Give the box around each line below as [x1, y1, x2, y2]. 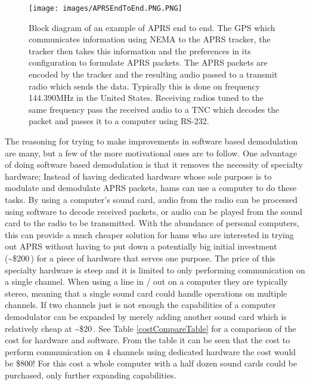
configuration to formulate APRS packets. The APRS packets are [29, 56, 268, 69]
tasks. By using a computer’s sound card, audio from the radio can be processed [5, 193, 297, 205]
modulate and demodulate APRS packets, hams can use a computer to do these [5, 181, 297, 194]
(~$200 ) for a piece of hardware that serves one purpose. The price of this [5, 251, 275, 264]
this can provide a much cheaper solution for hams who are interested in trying [5, 228, 294, 241]
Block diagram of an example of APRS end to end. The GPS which [29, 21, 275, 33]
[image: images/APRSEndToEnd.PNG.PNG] [29, 4, 182, 13]
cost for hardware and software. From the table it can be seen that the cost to [5, 334, 290, 346]
